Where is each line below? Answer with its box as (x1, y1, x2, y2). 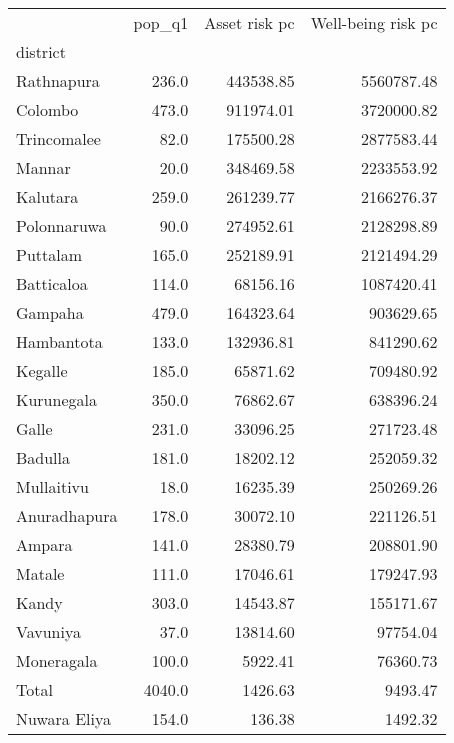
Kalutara (16, 185, 79, 208)
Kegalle (16, 359, 68, 382)
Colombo (16, 98, 79, 121)
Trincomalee (16, 127, 101, 150)
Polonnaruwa (16, 214, 107, 237)
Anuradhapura (16, 504, 118, 527)
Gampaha (16, 301, 84, 324)
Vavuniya (16, 620, 81, 643)
